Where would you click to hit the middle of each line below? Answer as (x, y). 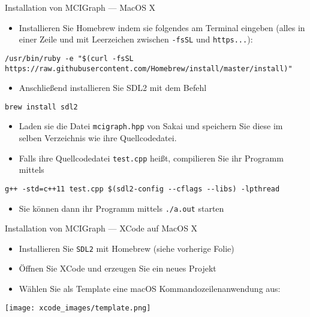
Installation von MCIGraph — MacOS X (80, 7)
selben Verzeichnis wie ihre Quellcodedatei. (98, 138)
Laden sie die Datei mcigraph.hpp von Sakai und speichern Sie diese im (151, 126)
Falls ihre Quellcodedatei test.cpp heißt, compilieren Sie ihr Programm (151, 158)
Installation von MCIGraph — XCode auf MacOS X (101, 228)
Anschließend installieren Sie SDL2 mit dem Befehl (113, 88)
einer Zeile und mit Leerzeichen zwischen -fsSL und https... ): (136, 39)
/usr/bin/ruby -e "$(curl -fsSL (69, 58)
